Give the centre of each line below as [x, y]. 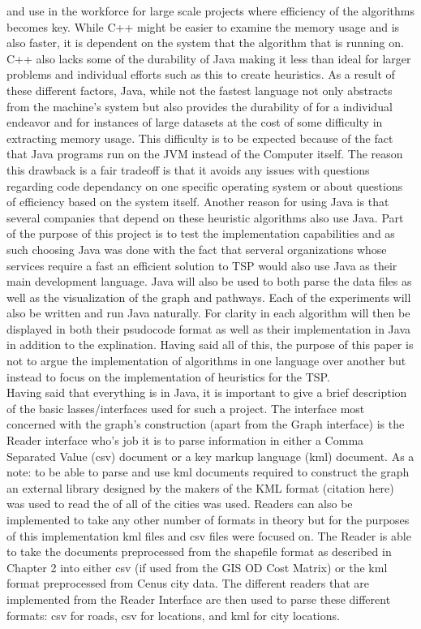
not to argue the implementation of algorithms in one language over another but [206, 361]
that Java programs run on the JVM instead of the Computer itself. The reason [205, 154]
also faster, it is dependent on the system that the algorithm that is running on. [205, 43]
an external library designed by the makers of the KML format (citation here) [200, 487]
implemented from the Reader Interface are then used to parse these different [199, 599]
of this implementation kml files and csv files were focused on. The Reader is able [209, 535]
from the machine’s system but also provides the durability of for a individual [200, 106]
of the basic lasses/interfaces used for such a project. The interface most [186, 408]
